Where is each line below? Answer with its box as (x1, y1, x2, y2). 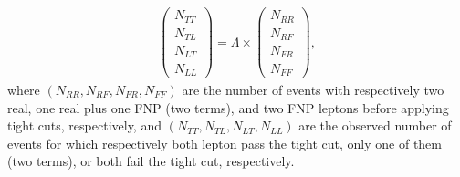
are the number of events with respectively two (182, 80, 444, 99)
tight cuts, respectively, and (7, 116, 162, 135)
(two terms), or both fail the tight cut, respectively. (7, 151, 295, 171)
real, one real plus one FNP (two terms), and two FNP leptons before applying (7, 98, 449, 117)
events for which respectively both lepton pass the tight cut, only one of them (7, 133, 442, 152)
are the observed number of (298, 116, 452, 135)
